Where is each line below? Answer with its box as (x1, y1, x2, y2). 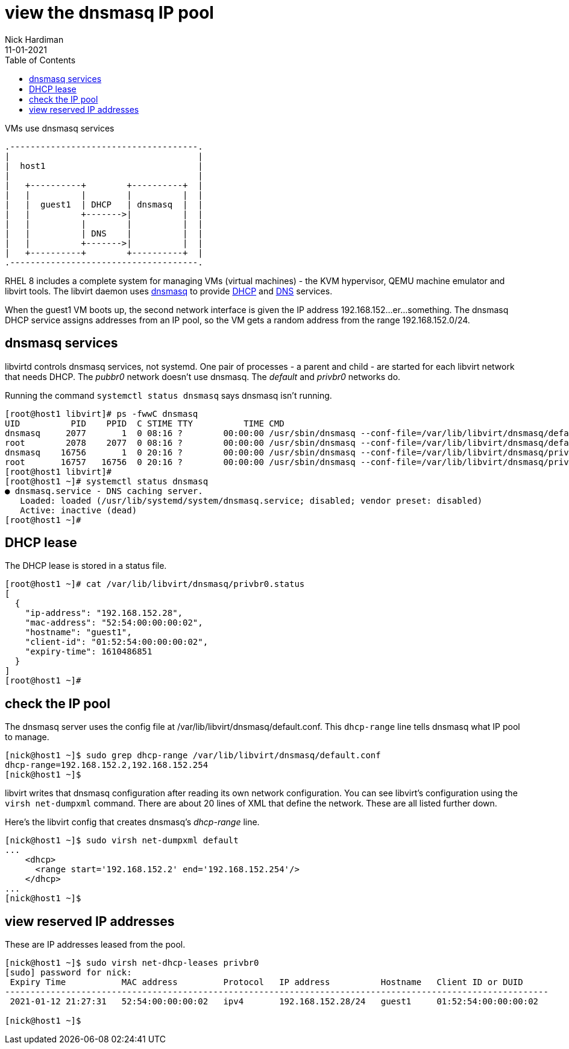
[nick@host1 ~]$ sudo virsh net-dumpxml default (5, 835, 239, 846)
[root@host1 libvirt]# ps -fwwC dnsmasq (5, 408, 198, 419)
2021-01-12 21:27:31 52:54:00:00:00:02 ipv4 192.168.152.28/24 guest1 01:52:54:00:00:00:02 (10, 997, 539, 1007)
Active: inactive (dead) (20, 505, 137, 515)
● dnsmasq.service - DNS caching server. (5, 486, 203, 496)
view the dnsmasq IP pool (5, 2, 214, 23)
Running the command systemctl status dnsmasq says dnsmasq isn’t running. (5, 390, 332, 401)
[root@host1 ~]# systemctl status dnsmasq (5, 476, 209, 486)
